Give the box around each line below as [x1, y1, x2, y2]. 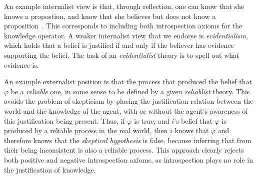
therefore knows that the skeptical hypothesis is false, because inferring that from [4, 135, 251, 145]
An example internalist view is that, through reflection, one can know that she [4, 1, 244, 11]
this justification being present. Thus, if [4, 115, 125, 126]
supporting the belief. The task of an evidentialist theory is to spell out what [4, 49, 239, 60]
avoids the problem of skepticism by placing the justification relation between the [4, 96, 253, 106]
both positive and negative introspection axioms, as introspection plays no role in [4, 154, 253, 165]
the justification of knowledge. [4, 164, 96, 175]
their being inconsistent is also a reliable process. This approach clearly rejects [4, 145, 244, 155]
